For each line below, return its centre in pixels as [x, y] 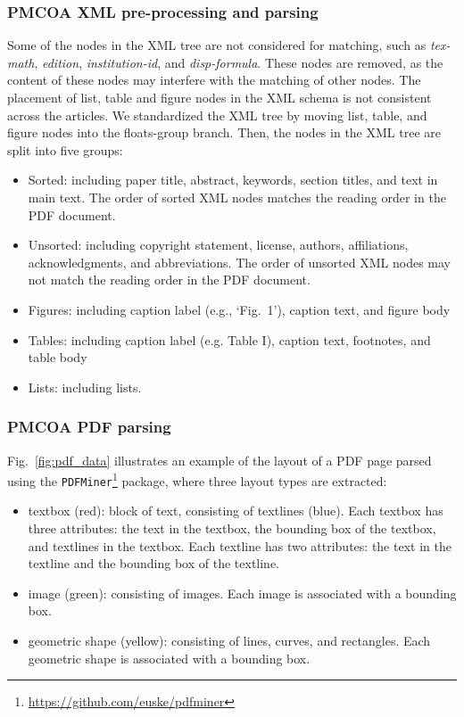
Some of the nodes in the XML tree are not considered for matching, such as [217, 45]
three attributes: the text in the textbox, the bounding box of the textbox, [232, 528]
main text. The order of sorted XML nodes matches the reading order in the [237, 197]
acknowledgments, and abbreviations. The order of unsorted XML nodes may [239, 262]
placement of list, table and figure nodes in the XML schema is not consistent [220, 97]
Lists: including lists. [85, 387]
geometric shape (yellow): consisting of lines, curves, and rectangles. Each [229, 640]
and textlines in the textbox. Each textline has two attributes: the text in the [240, 545]
